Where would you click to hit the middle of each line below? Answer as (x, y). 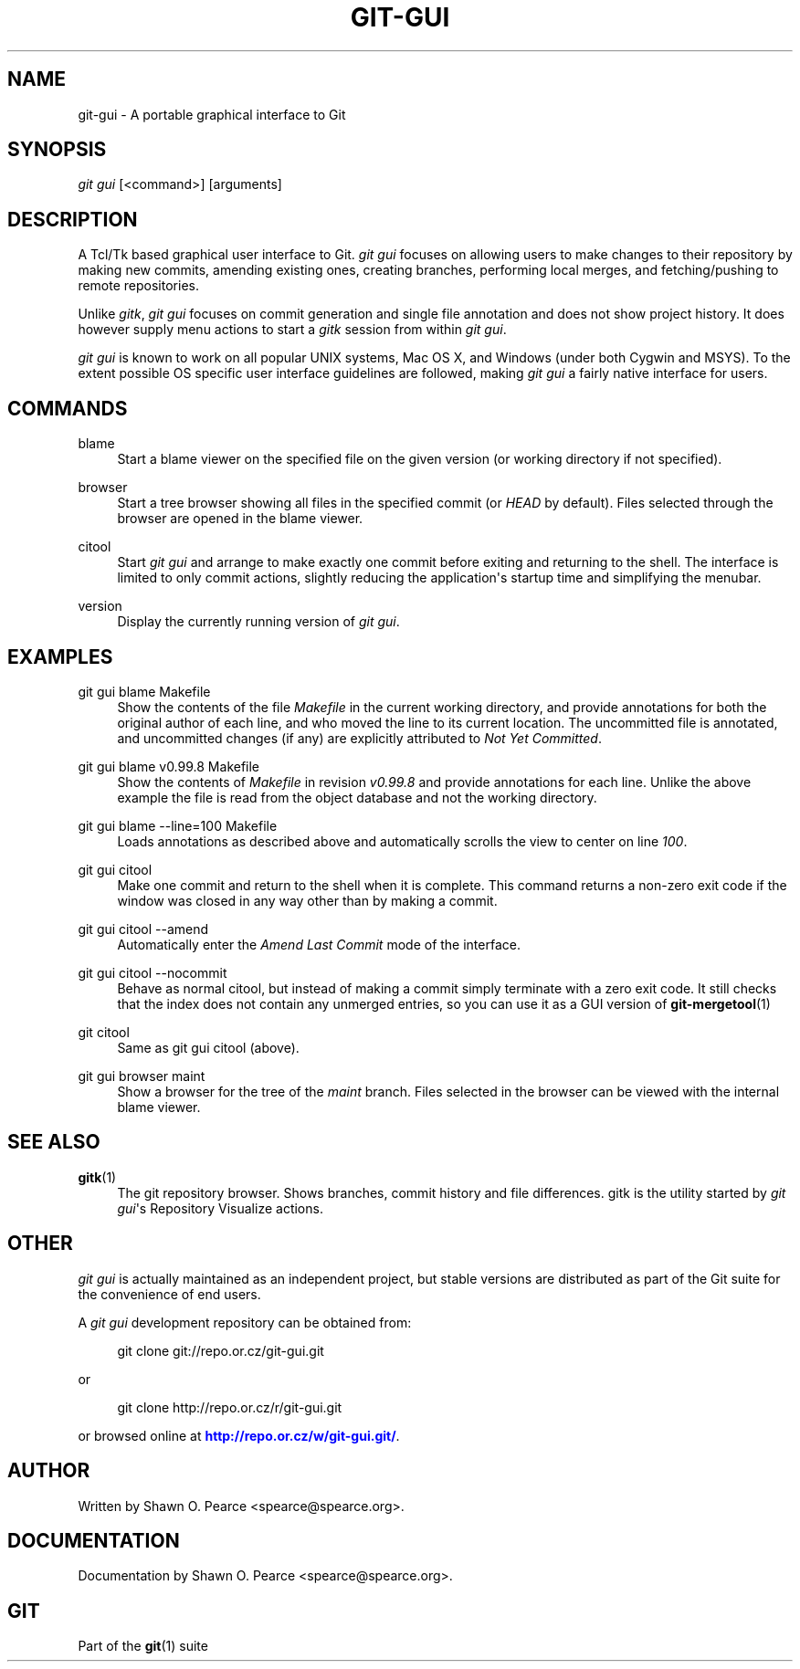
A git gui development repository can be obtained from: (245, 1322)
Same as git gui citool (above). (208, 1047)
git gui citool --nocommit (153, 972)
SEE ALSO (54, 1142)
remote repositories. (138, 286)
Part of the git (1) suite (143, 1646)
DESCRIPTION (73, 219)
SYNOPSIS (57, 150)
